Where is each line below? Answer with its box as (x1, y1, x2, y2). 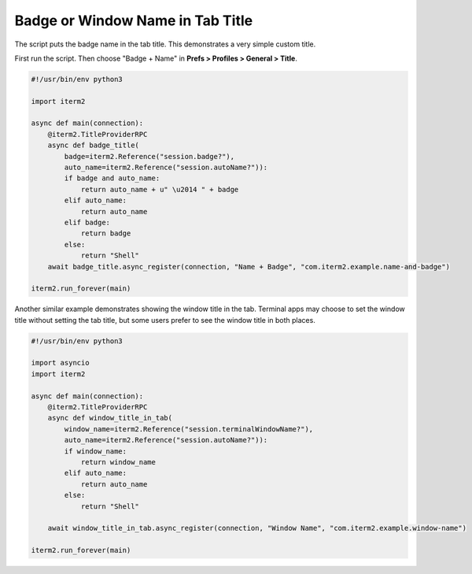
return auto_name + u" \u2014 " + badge (80, 185, 239, 194)
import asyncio (31, 358, 90, 368)
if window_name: (64, 446, 127, 456)
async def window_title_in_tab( (47, 413, 173, 423)
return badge (80, 229, 131, 238)
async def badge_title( (47, 141, 139, 150)
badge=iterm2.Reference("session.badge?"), (64, 152, 235, 161)
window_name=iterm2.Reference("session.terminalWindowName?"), (64, 424, 314, 433)
